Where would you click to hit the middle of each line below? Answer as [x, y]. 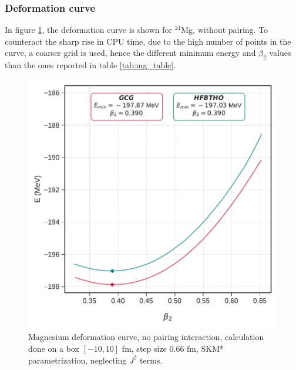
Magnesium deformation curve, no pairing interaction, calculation [146, 337]
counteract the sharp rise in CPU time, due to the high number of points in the [148, 41]
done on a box [54, 348]
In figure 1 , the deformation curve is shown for [88, 30]
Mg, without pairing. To [225, 30]
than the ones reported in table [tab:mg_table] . [90, 65]
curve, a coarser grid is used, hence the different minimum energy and [130, 53]
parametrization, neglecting [78, 360]
